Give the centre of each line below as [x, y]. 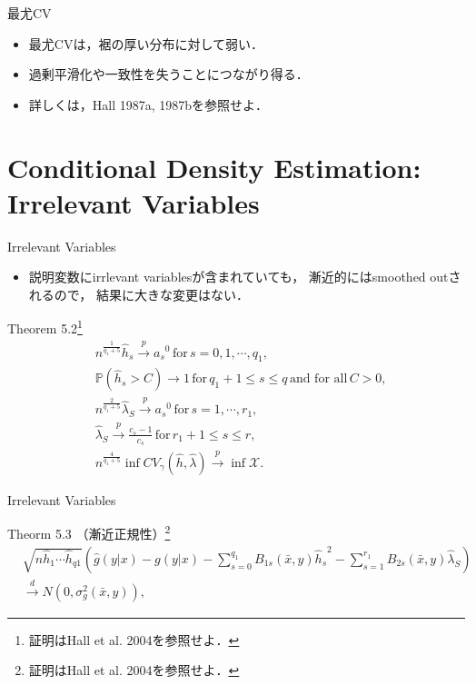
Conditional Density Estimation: [214, 167]
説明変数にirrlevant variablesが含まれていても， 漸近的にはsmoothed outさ [245, 277]
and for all [318, 379]
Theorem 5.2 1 [45, 327]
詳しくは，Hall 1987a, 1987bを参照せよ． [149, 104]
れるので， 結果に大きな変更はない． [139, 294]
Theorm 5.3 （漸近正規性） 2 [89, 532]
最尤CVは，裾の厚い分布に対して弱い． [146, 43]
